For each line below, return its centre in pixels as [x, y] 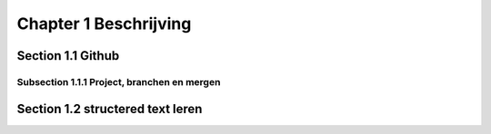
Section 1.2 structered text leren [110, 109]
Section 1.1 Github [68, 56]
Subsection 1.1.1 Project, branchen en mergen [119, 81]
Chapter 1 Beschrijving [104, 24]
